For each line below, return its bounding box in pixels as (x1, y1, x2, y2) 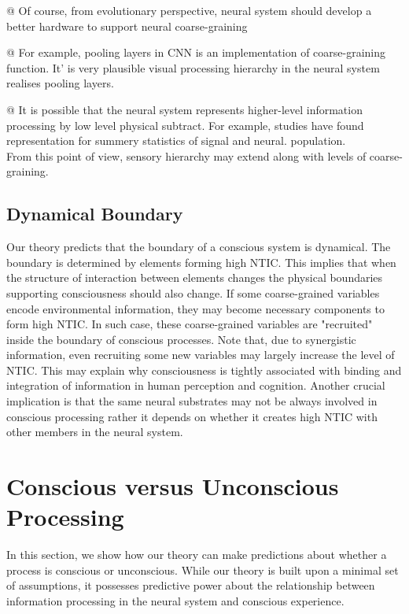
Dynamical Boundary (6, 202, 183, 226)
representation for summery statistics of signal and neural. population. (6, 132, 346, 149)
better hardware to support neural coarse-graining (6, 17, 248, 34)
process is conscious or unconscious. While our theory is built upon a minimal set (6, 561, 399, 578)
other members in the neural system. (6, 424, 183, 440)
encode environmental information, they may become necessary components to (6, 300, 385, 316)
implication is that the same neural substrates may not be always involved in (6, 393, 378, 409)
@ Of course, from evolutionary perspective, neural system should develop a (6, 2, 372, 18)
